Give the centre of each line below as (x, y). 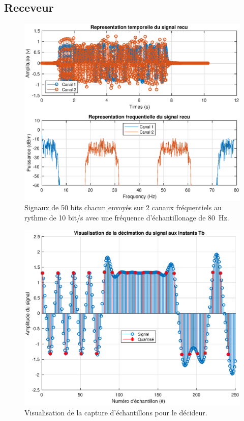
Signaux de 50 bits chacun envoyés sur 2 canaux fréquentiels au (123, 207)
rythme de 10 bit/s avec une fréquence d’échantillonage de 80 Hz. (127, 217)
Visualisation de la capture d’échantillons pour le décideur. (116, 412)
